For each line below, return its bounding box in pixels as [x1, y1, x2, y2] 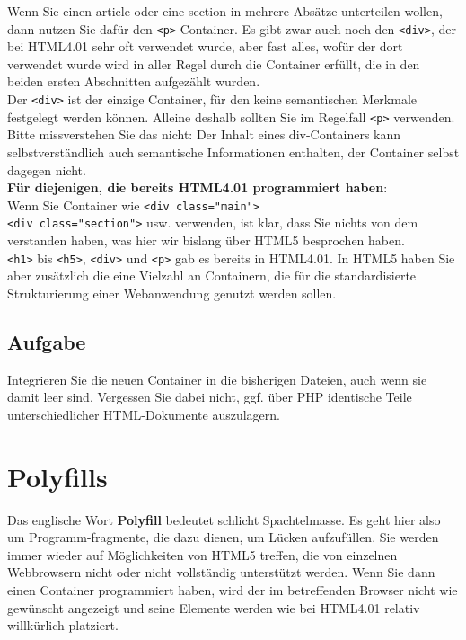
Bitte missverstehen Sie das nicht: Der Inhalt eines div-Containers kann [7, 125, 401, 144]
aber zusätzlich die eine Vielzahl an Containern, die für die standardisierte [7, 266, 417, 285]
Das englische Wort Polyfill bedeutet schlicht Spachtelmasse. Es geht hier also [7, 510, 441, 529]
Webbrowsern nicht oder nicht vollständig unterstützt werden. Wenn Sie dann [7, 563, 435, 582]
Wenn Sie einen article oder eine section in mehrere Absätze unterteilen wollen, [7, 2, 443, 20]
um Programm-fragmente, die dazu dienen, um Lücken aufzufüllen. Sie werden [7, 528, 439, 547]
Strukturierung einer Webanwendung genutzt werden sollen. [7, 283, 337, 302]
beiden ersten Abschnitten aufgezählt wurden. [7, 72, 260, 91]
